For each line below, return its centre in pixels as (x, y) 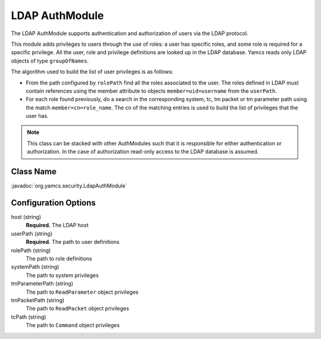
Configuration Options (53, 203)
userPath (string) (32, 233)
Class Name (34, 172)
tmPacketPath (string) (38, 300)
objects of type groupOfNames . (50, 61)
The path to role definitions (59, 258)
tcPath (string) (29, 317)
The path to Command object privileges (73, 325)
